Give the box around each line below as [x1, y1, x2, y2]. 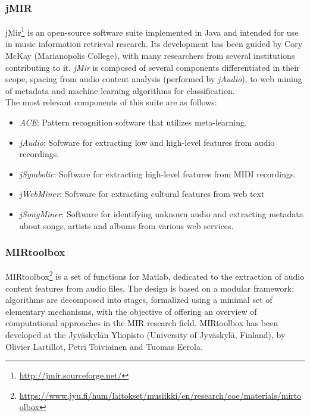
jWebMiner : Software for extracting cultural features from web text [19, 187, 265, 200]
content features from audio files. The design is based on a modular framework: [5, 281, 295, 294]
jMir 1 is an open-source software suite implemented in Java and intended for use [5, 24, 299, 38]
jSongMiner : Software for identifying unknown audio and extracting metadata [19, 208, 303, 220]
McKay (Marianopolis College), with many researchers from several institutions [5, 49, 295, 62]
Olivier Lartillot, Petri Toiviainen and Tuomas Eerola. [5, 340, 203, 352]
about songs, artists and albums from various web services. [19, 219, 234, 232]
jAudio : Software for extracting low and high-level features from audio [19, 136, 275, 148]
